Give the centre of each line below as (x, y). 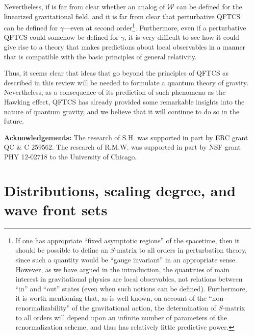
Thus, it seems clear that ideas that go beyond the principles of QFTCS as (116, 73)
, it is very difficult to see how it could (182, 37)
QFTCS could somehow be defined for (61, 37)
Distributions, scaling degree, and (120, 190)
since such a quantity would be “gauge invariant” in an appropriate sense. (126, 260)
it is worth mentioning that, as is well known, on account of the (111, 298)
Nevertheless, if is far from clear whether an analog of (85, 6)
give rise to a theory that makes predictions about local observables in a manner (125, 47)
